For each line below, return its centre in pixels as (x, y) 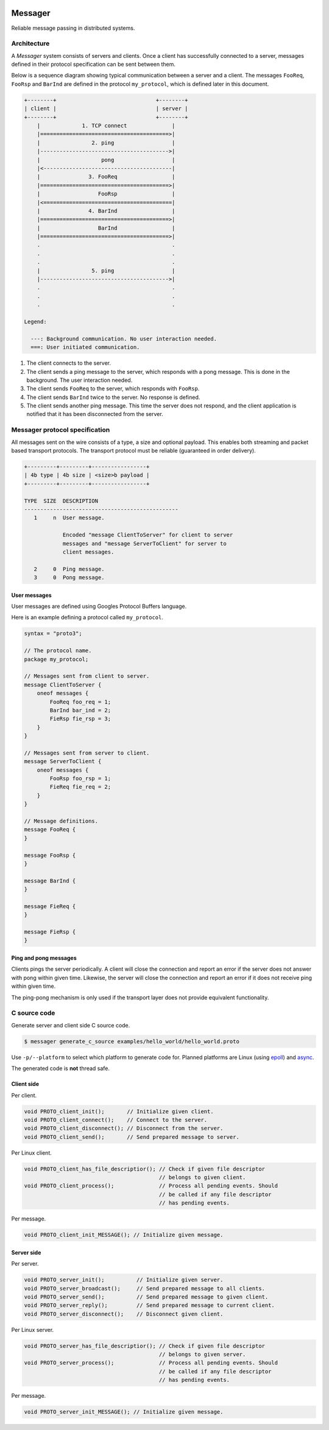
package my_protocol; (56, 659)
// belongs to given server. (202, 1354)
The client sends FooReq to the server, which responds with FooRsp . (113, 389)
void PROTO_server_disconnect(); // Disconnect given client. (124, 1314)
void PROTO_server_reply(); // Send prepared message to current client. (150, 1305)
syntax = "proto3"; (53, 634)
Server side (26, 1252)
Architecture (30, 44)
